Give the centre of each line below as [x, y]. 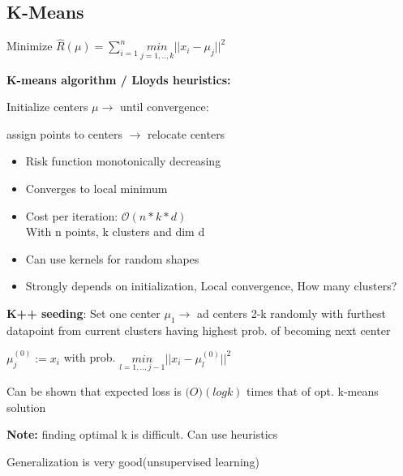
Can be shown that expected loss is [94, 391]
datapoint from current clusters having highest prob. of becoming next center [199, 330]
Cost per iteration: [72, 215]
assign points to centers [65, 133]
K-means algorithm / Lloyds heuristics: [119, 79]
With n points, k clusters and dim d [115, 232]
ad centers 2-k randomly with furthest [292, 313]
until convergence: [164, 107]
